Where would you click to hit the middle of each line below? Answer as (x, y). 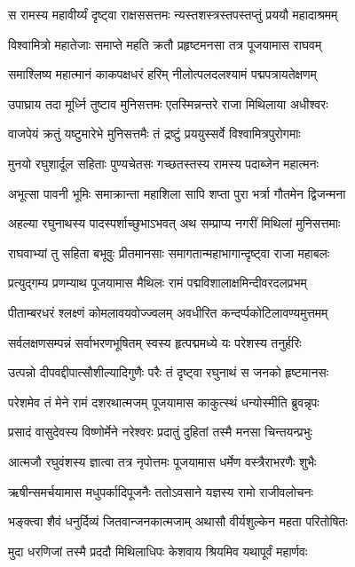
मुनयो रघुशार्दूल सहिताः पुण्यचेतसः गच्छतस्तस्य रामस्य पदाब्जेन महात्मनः (163, 163)
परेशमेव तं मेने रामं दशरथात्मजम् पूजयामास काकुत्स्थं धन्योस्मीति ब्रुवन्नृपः (164, 402)
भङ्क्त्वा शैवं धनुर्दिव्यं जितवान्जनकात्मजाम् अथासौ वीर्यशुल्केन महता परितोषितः (178, 521)
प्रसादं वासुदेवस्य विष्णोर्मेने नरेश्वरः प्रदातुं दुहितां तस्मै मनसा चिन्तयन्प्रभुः (160, 432)
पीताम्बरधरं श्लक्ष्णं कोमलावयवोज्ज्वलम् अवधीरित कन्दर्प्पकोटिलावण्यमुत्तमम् (168, 312)
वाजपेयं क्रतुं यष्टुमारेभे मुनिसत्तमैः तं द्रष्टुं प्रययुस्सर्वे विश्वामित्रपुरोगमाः (154, 134)
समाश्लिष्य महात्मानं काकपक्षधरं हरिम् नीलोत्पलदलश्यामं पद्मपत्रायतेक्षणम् (162, 74)
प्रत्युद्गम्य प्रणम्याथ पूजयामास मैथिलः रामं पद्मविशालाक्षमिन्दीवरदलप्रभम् (158, 283)
